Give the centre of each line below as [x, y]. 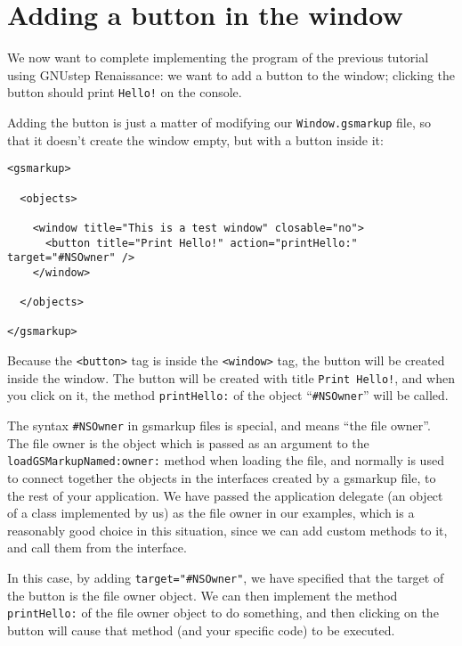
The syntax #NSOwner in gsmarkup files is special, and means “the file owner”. [219, 425]
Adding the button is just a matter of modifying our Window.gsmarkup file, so [219, 122]
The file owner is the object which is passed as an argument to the [188, 442]
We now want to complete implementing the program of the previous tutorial [218, 57]
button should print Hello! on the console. [125, 92]
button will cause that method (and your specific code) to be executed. [201, 630]
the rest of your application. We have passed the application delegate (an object [225, 495]
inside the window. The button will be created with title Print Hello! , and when [231, 377]
